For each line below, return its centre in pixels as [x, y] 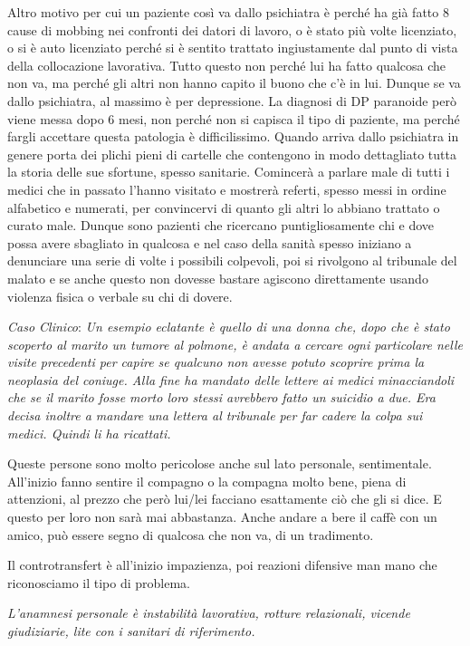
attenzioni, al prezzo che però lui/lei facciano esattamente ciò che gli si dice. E [225, 499]
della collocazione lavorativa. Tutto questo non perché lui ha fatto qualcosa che [227, 65]
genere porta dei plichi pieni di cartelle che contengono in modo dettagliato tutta [232, 154]
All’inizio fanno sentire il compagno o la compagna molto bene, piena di [207, 481]
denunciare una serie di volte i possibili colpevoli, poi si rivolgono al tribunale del [232, 260]
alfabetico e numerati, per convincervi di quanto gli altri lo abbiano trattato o [224, 207]
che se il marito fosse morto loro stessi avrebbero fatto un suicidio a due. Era [221, 397]
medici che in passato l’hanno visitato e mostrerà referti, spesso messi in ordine [227, 189]
